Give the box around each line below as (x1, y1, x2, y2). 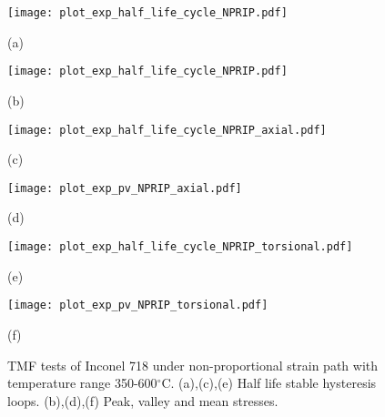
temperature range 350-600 (7, 373, 157, 392)
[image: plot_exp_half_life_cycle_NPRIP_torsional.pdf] (7, 240, 353, 253)
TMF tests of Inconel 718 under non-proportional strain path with (7, 355, 379, 374)
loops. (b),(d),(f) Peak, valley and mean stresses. (7, 391, 279, 410)
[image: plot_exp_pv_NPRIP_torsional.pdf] (7, 299, 268, 312)
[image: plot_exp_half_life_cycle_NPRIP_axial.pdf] (7, 123, 327, 137)
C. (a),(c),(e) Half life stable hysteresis (161, 373, 377, 392)
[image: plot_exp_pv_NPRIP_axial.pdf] (7, 181, 242, 195)
